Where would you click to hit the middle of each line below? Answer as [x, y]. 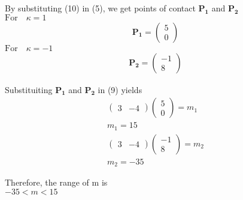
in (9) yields [120, 89]
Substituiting [29, 89]
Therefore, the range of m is [56, 182]
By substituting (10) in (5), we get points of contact [100, 8]
